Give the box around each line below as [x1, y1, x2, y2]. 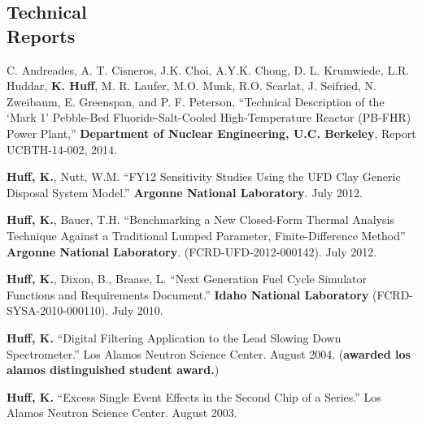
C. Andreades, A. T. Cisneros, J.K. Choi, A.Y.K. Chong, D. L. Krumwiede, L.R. [7, 61, 410, 78]
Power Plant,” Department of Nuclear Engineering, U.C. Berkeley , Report [7, 124, 416, 141]
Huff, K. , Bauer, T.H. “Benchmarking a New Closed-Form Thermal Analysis [7, 211, 394, 228]
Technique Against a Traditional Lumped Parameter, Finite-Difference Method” [7, 226, 406, 243]
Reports [7, 23, 76, 48]
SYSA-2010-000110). [7, 302, 109, 319]
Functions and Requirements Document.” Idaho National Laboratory [7, 286, 369, 303]
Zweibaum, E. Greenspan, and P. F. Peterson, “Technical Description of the [7, 93, 385, 110]
